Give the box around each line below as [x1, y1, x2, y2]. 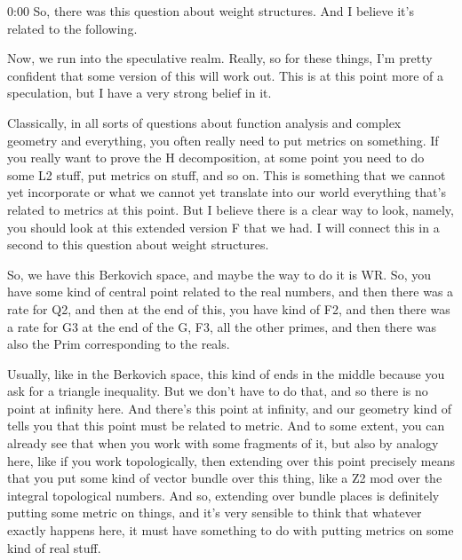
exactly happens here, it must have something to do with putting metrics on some [7, 521, 454, 540]
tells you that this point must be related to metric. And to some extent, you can [7, 416, 445, 435]
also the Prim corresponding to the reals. [7, 335, 230, 353]
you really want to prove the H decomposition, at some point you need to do [7, 148, 425, 167]
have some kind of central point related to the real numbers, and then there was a [7, 282, 454, 301]
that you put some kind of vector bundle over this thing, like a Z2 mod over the [7, 469, 442, 487]
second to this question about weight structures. [7, 235, 269, 254]
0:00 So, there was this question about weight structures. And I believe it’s [7, 2, 414, 20]
